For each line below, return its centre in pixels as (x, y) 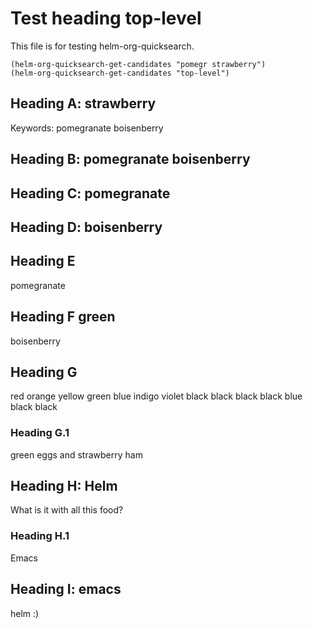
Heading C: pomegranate (90, 193)
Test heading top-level (106, 18)
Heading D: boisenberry (86, 227)
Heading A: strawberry (83, 103)
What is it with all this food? (67, 510)
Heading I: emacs (66, 589)
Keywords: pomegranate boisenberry (87, 128)
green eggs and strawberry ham (76, 454)
